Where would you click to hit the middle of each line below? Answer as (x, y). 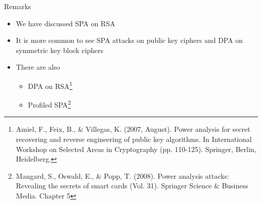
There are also (38, 67)
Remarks (18, 6)
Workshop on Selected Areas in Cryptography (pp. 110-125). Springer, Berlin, (136, 149)
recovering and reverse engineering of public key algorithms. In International (134, 139)
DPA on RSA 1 (50, 85)
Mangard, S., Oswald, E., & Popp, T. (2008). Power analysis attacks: (122, 175)
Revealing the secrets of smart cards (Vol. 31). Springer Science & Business (132, 186)
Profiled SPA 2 (49, 104)
